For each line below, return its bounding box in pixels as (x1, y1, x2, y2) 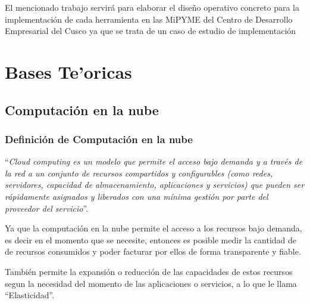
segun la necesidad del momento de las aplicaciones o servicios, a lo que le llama (5, 277, 297, 289)
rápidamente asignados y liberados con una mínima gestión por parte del (5, 190, 268, 202)
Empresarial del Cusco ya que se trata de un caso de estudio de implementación (5, 24, 296, 37)
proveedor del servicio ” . (5, 202, 89, 214)
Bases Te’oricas (5, 59, 132, 84)
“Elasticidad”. (5, 289, 55, 301)
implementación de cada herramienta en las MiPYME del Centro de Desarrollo (5, 13, 293, 25)
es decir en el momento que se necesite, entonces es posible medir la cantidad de (5, 233, 297, 246)
